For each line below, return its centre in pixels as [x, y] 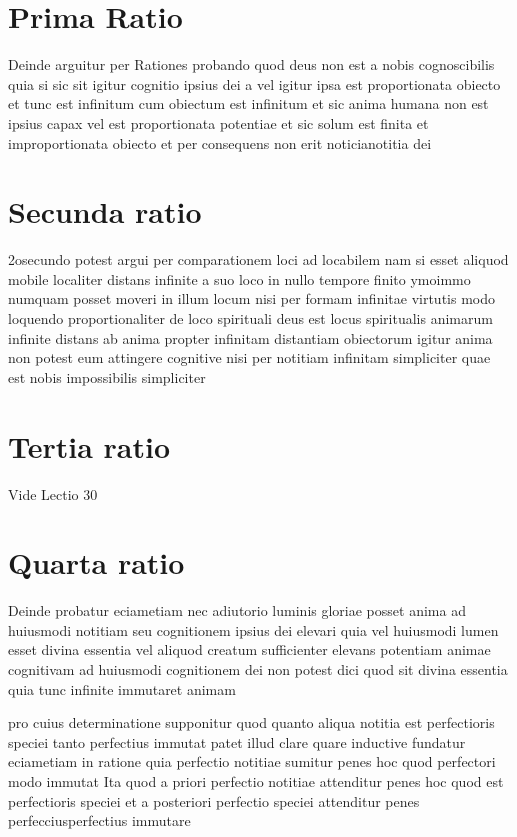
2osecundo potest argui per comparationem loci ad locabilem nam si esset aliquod [258, 259]
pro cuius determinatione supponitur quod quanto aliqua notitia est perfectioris [251, 722]
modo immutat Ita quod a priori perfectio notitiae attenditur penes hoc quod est [256, 780]
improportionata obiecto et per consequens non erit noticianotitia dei [220, 142]
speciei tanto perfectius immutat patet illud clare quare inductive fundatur [237, 741]
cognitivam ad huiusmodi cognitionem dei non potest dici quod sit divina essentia [258, 669]
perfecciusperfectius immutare [99, 820]
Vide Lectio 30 [53, 493]
